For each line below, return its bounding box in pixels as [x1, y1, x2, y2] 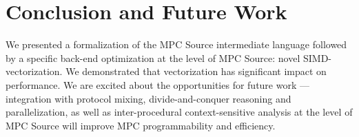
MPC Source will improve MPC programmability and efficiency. [6, 118, 276, 132]
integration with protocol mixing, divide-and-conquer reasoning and [6, 91, 291, 105]
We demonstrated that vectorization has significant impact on [65, 64, 327, 78]
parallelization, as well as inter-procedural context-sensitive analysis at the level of [6, 105, 353, 119]
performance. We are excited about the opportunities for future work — [6, 77, 309, 92]
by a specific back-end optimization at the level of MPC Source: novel [6, 50, 300, 65]
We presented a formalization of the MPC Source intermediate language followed [6, 37, 347, 52]
